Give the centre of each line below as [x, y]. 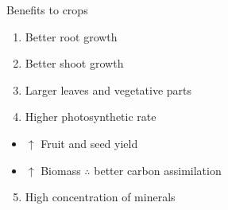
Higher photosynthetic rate [91, 117]
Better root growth [71, 36]
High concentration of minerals [100, 197]
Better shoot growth [74, 63]
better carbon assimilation [158, 170]
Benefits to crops [47, 10]
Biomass [61, 170]
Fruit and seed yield [89, 143]
